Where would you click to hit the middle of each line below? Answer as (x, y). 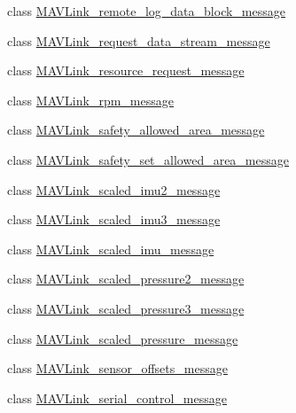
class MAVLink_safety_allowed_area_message (136, 130)
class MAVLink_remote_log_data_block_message (146, 11)
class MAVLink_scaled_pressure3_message (126, 308)
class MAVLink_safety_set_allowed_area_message (148, 159)
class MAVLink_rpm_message (90, 100)
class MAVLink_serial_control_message (117, 397)
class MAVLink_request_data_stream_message (139, 40)
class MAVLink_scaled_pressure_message (123, 338)
